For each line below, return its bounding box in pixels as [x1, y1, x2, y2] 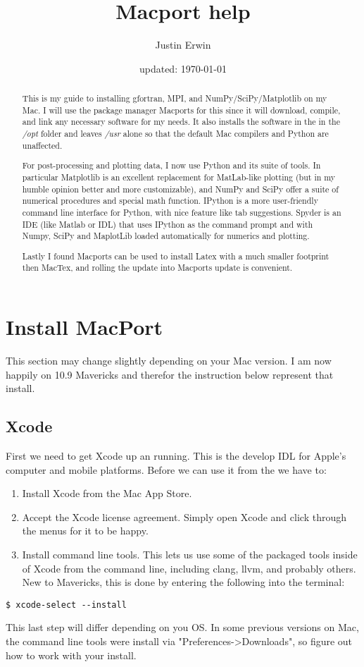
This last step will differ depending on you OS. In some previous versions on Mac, [6, 620, 359, 635]
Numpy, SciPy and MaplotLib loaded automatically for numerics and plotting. [22, 230, 310, 242]
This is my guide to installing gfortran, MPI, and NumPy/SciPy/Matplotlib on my [22, 92, 327, 104]
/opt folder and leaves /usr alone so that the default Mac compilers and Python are [22, 128, 329, 140]
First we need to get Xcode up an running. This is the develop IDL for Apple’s [6, 448, 346, 463]
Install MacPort [6, 312, 163, 341]
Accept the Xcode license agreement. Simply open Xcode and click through [22, 509, 346, 524]
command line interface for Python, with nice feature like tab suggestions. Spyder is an [22, 206, 341, 218]
